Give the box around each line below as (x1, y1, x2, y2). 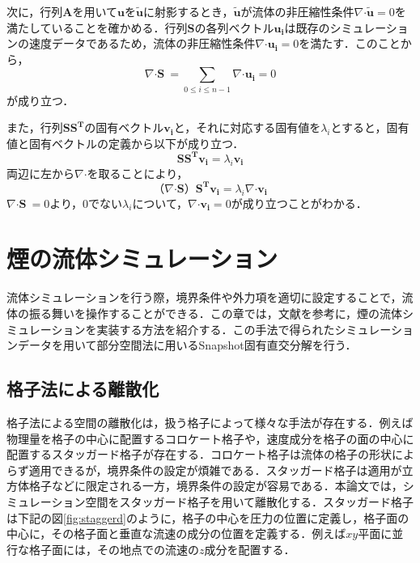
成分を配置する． (204, 540, 295, 557)
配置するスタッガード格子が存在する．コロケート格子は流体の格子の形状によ (6, 446, 414, 463)
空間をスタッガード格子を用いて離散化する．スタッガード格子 (85, 493, 414, 510)
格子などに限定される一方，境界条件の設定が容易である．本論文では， (28, 477, 403, 494)
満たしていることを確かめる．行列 (6, 19, 188, 36)
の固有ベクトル (84, 119, 164, 136)
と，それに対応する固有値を (173, 119, 321, 136)
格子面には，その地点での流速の (28, 540, 199, 557)
